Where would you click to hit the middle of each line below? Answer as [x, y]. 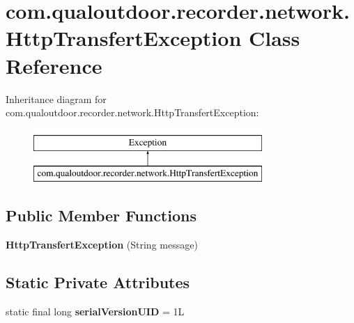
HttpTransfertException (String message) [102, 245]
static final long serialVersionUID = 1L [95, 311]
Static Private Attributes [98, 282]
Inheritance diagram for [56, 99]
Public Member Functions [101, 215]
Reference [54, 65]
